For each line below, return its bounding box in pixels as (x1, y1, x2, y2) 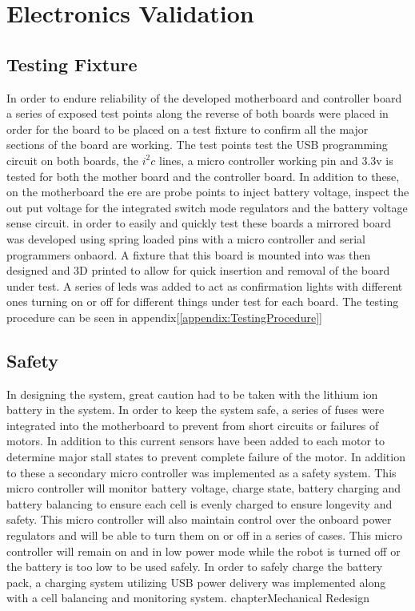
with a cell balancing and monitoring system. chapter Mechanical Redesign (6, 589, 369, 606)
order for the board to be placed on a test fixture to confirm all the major (6, 120, 369, 137)
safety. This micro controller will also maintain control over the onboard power (6, 511, 392, 528)
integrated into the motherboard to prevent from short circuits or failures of (6, 416, 379, 433)
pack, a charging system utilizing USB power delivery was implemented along (6, 573, 386, 590)
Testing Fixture (6, 51, 138, 76)
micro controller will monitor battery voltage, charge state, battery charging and (6, 480, 401, 496)
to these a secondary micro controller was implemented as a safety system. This (6, 464, 397, 480)
